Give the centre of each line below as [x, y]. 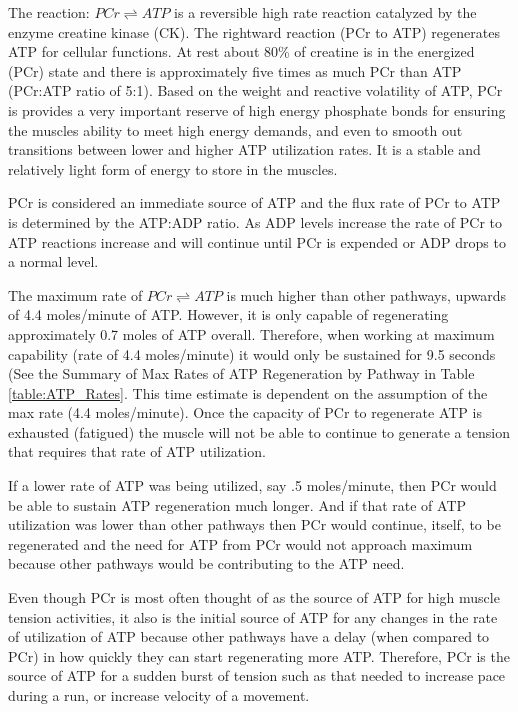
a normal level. [53, 261]
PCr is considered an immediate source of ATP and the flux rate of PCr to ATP [254, 202]
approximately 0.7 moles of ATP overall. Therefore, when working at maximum [251, 333]
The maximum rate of [75, 294]
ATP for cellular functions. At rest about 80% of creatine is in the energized [241, 51]
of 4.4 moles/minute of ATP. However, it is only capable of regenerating [228, 314]
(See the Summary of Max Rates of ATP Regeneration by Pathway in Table [241, 373]
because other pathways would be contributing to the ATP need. [206, 563]
